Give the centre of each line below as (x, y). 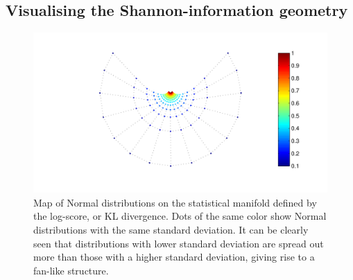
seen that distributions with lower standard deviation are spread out (179, 243)
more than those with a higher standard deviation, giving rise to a (174, 257)
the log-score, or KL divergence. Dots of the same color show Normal (180, 216)
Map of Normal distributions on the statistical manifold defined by (175, 202)
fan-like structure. (71, 270)
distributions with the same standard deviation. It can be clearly (171, 230)
